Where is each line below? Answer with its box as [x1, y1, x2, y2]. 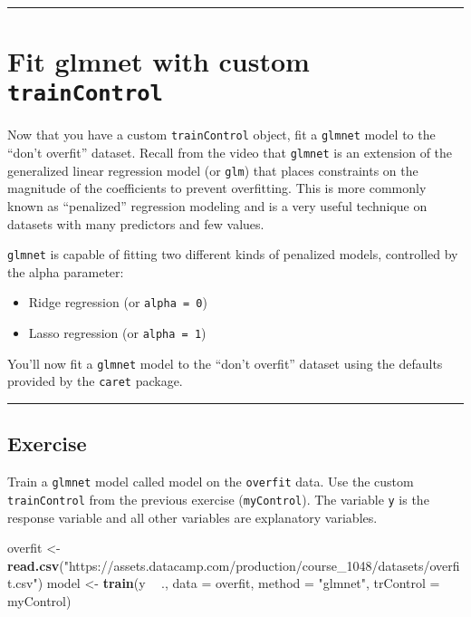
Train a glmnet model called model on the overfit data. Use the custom [7, 472, 414, 491]
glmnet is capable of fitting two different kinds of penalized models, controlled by [7, 245, 458, 264]
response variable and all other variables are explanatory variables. [7, 507, 378, 526]
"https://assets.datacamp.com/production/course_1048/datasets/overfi [63, 555, 460, 574]
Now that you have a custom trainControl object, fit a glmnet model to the [7, 125, 436, 144]
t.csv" [7, 574, 38, 593]
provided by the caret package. [7, 371, 183, 390]
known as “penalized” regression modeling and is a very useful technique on [7, 197, 428, 215]
